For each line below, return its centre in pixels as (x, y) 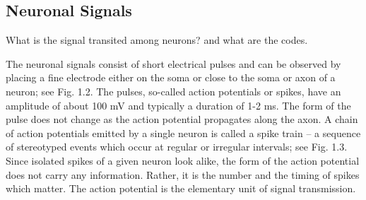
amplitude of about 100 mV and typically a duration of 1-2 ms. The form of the (178, 105)
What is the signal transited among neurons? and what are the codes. (157, 40)
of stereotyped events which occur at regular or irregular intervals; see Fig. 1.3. (177, 147)
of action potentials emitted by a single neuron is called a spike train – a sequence (183, 133)
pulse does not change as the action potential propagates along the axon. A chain (182, 119)
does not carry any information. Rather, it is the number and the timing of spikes (183, 174)
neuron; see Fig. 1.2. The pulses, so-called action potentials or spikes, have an (173, 91)
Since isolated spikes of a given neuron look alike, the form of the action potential (183, 160)
